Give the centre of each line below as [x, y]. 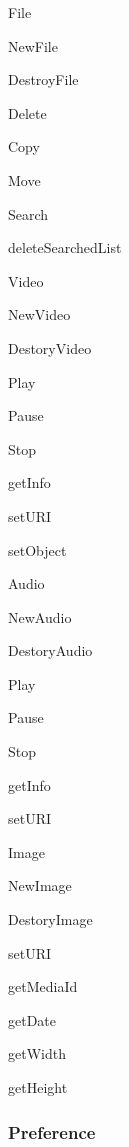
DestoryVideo [50, 347]
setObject [37, 549]
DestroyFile [43, 79]
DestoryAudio [50, 650]
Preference [52, 1131]
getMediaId [43, 986]
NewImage [40, 885]
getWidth [37, 1053]
